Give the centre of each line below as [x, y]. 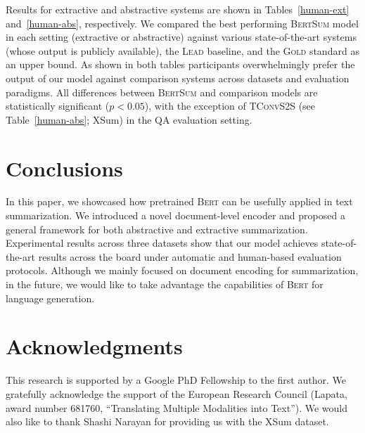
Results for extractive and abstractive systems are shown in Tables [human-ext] [178, 9]
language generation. [50, 298]
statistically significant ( [58, 106]
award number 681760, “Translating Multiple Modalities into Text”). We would [177, 407]
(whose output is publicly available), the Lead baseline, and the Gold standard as [182, 50]
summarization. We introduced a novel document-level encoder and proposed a [175, 215]
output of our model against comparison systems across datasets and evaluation [178, 78]
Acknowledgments [94, 346]
